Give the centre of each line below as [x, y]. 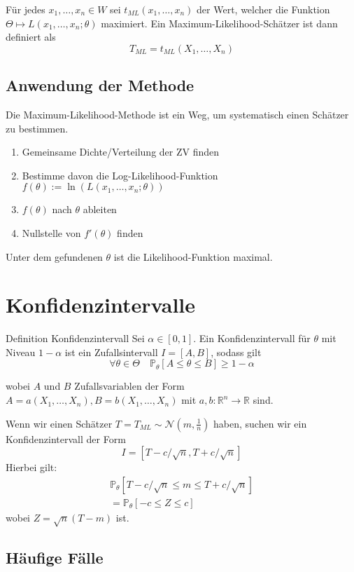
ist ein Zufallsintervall [111, 352]
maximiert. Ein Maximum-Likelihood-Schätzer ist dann [219, 23]
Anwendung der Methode [100, 85]
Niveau [21, 352]
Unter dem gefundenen [54, 256]
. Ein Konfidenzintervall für [252, 338]
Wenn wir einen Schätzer [59, 423]
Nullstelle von [51, 232]
